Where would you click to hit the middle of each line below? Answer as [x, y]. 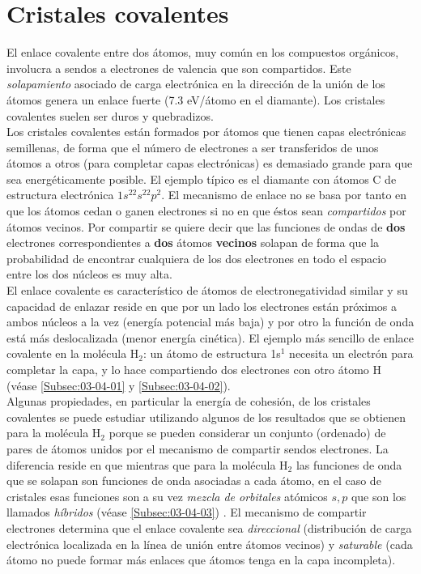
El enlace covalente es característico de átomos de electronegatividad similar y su [207, 290]
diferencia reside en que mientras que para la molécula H [147, 464]
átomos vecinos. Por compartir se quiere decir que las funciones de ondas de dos [206, 226]
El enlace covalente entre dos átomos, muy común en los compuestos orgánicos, [203, 52]
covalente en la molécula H [73, 353]
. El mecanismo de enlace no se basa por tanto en [284, 195]
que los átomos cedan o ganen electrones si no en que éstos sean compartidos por [206, 211]
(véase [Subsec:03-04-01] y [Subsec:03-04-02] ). [119, 385]
